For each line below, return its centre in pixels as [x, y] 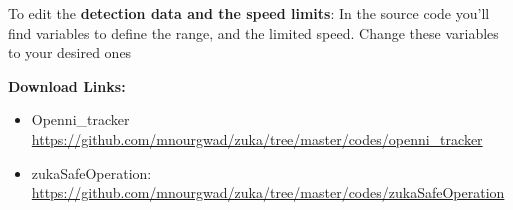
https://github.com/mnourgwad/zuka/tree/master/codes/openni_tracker [257, 138]
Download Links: [67, 85]
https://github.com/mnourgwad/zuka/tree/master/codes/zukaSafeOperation [268, 192]
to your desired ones [70, 52]
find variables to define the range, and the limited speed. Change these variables [253, 32]
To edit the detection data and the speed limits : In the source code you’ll [249, 13]
